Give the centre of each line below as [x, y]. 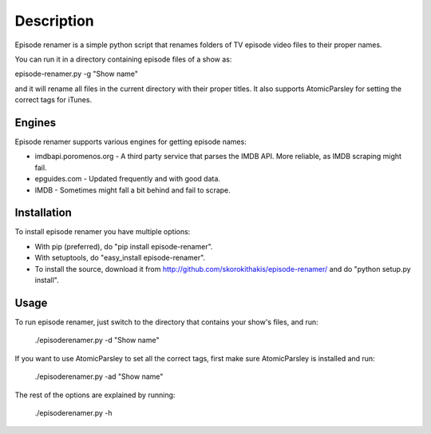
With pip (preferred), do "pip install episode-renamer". [124, 246]
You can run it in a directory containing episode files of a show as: [123, 59]
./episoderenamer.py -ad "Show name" [99, 376]
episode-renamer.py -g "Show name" [77, 74]
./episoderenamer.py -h [73, 412]
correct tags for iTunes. [53, 100]
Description [55, 21]
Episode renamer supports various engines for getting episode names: [130, 142]
